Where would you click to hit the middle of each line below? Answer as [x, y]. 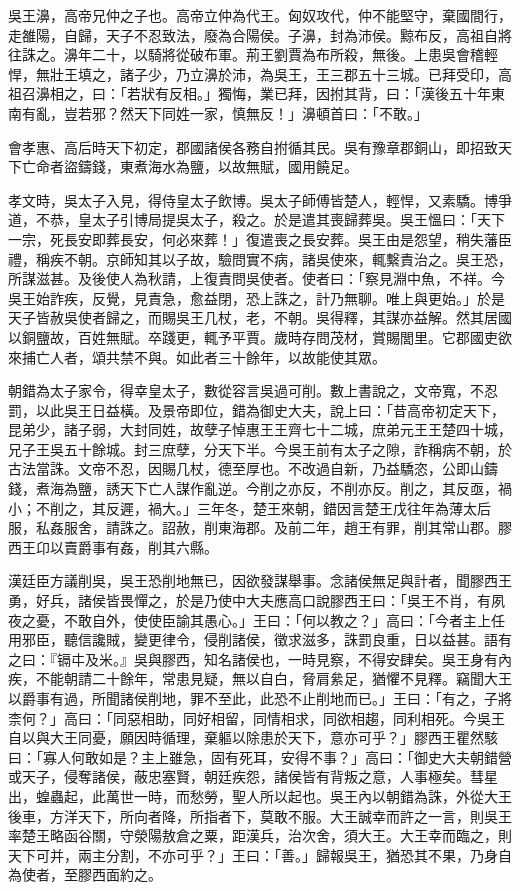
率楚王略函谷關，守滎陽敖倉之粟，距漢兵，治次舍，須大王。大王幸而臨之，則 [260, 835]
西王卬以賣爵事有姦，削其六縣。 [113, 546]
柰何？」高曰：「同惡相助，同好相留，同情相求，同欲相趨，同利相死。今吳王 [256, 717]
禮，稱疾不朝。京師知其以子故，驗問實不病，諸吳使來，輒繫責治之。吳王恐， [260, 258]
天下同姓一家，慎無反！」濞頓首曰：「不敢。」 [280, 112]
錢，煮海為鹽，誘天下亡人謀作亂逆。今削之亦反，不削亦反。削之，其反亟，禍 [260, 488]
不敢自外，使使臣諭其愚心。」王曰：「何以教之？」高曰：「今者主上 [277, 619]
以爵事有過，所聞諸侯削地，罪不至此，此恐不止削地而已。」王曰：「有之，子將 [260, 698]
